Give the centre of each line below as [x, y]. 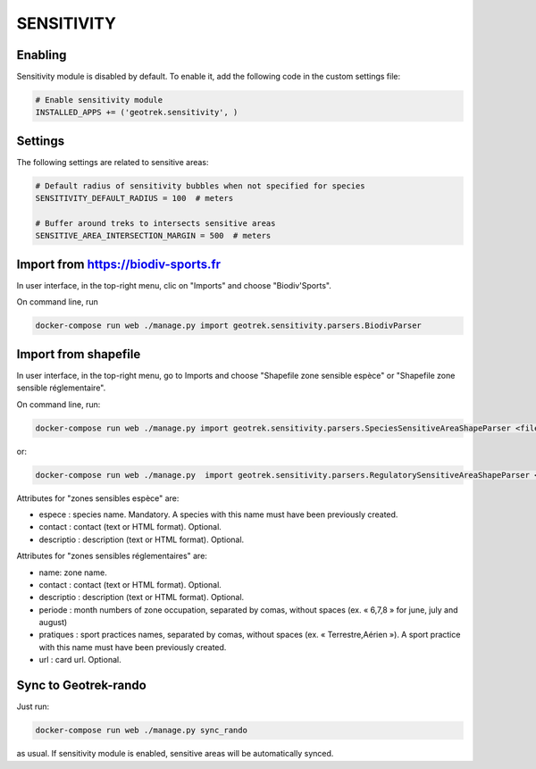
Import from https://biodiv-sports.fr [119, 264]
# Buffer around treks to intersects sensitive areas [155, 224]
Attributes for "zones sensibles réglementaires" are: [112, 556]
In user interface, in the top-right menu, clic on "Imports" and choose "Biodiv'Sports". [174, 285]
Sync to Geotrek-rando [81, 685]
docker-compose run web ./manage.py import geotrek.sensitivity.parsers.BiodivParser [228, 326]
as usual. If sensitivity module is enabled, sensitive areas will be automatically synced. [175, 754]
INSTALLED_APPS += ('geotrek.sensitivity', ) [137, 113]
